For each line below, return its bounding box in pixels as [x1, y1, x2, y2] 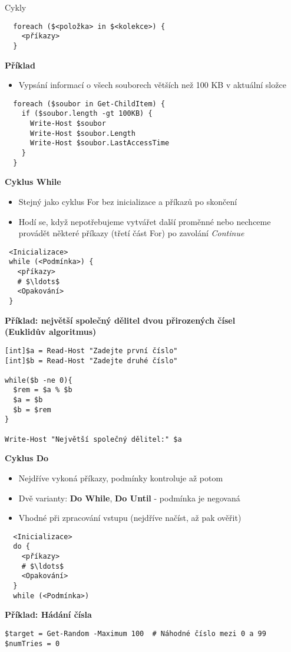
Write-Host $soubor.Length [29, 129, 135, 138]
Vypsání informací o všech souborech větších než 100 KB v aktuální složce [18, 79, 286, 91]
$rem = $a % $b [13, 386, 72, 395]
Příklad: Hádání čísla [5, 608, 92, 621]
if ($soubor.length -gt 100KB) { [21, 109, 153, 118]
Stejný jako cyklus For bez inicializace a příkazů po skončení [18, 195, 237, 207]
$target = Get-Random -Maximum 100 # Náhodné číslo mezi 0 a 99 [5, 629, 266, 638]
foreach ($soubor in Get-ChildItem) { [13, 99, 166, 108]
